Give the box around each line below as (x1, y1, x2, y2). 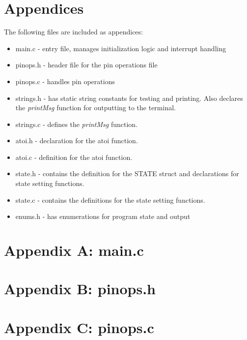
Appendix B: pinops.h (4, 278, 156, 299)
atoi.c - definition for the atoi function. (15, 152, 133, 162)
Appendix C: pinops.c (4, 317, 154, 337)
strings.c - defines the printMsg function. (15, 119, 137, 129)
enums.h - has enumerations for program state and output (15, 211, 191, 221)
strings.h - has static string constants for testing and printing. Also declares (15, 93, 243, 103)
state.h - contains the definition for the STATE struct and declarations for (15, 168, 239, 179)
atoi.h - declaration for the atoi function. (15, 135, 138, 146)
